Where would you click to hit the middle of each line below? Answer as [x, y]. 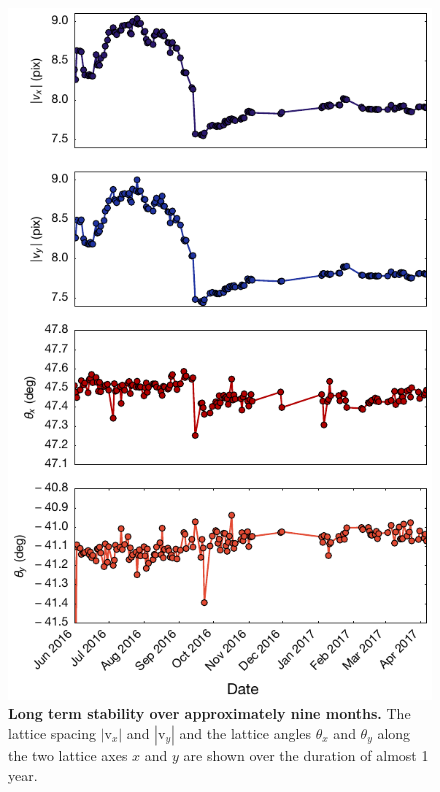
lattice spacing [52, 733]
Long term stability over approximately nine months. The [209, 713]
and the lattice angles [245, 733]
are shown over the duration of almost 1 [306, 755]
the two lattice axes [68, 755]
